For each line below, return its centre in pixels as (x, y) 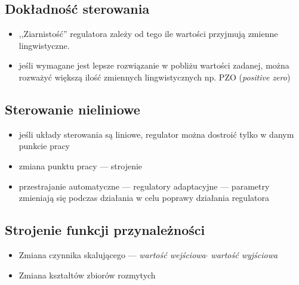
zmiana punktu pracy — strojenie (81, 165)
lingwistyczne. (44, 45)
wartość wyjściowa (244, 254)
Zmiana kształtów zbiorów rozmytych (87, 275)
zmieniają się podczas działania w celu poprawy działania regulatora (144, 198)
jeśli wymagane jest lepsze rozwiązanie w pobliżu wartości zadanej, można (154, 65)
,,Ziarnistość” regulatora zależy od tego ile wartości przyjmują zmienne (148, 34)
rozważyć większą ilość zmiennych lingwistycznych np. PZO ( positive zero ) (155, 77)
